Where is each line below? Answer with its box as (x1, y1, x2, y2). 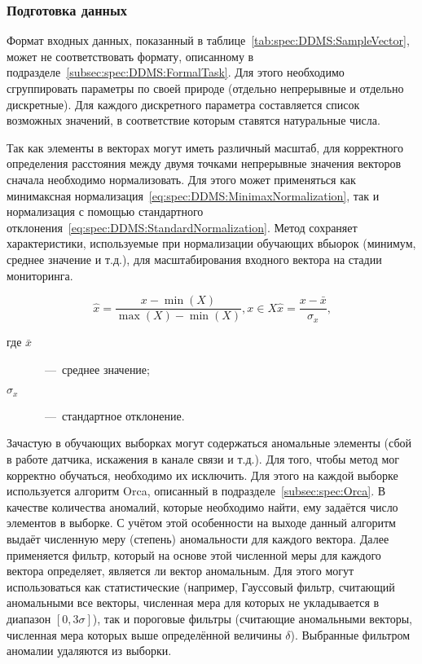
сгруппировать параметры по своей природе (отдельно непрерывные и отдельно (7, 80, 404, 96)
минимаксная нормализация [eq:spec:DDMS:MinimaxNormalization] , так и (7, 187, 380, 204)
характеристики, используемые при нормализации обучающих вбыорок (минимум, (7, 235, 416, 252)
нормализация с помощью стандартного (7, 203, 204, 220)
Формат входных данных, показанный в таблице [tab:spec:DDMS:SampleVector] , (7, 32, 410, 49)
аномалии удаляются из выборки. (7, 642, 172, 659)
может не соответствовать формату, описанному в (7, 47, 254, 64)
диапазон (7, 609, 51, 627)
